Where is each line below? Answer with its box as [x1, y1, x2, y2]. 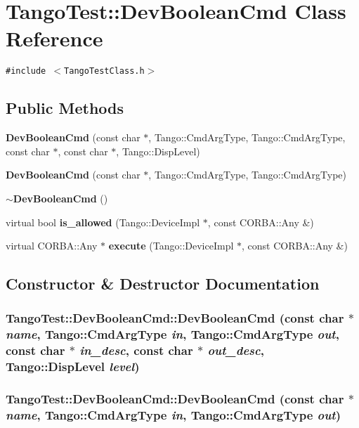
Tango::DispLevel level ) [6, 358, 140, 375]
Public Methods [6, 97, 124, 119]
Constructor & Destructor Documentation [6, 273, 320, 294]
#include [6, 66, 46, 77]
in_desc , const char [79, 342, 193, 359]
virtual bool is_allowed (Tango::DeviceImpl [6, 214, 200, 229]
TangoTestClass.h [64, 66, 145, 77]
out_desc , [207, 342, 264, 359]
